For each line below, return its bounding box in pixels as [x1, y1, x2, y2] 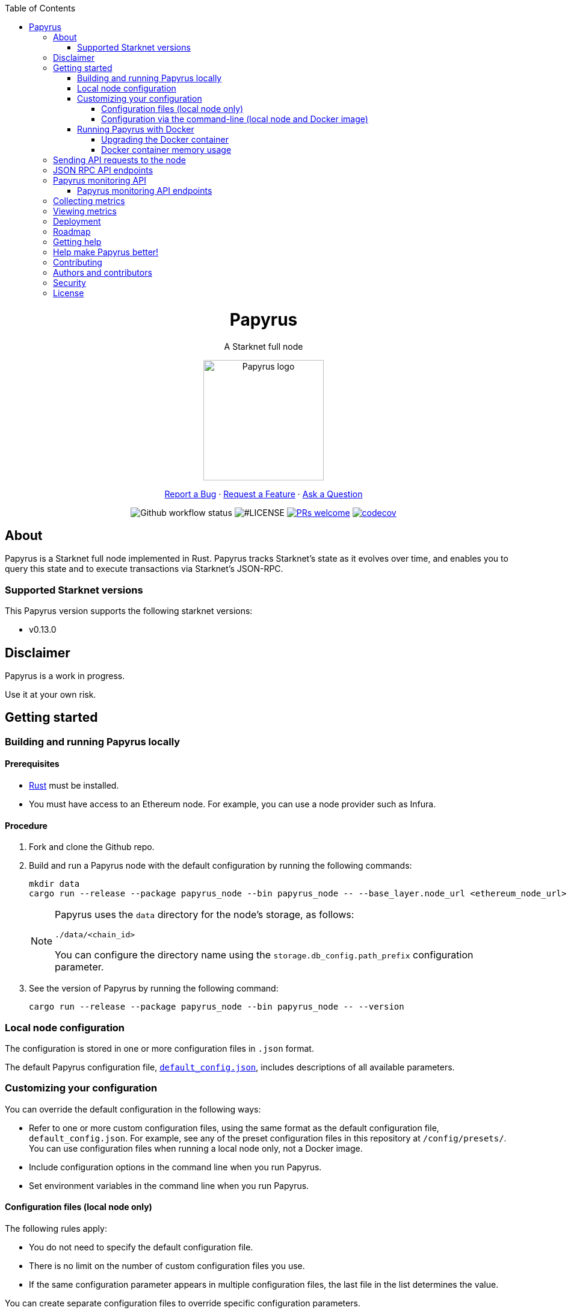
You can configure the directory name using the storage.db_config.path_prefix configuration [55, 949, 474, 961]
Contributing [53, 257, 102, 267]
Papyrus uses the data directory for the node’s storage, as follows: [55, 908, 354, 921]
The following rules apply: [5, 1223, 107, 1234]
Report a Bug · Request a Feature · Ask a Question [164, 488, 363, 499]
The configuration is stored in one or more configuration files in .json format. [5, 1043, 314, 1054]
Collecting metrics [53, 196, 125, 206]
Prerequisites [5, 759, 60, 769]
